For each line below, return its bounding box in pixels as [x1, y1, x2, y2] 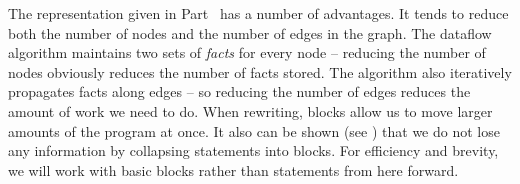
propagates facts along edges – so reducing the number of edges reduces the [8, 81, 471, 102]
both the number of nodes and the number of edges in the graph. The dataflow [8, 22, 492, 43]
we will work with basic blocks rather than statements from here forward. [8, 159, 459, 180]
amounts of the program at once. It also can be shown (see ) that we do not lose [8, 120, 500, 141]
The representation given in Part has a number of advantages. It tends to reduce [8, 3, 509, 23]
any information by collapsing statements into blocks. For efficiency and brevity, [8, 140, 499, 161]
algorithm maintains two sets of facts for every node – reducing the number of [8, 42, 486, 63]
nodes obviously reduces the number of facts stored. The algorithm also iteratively [8, 61, 512, 82]
